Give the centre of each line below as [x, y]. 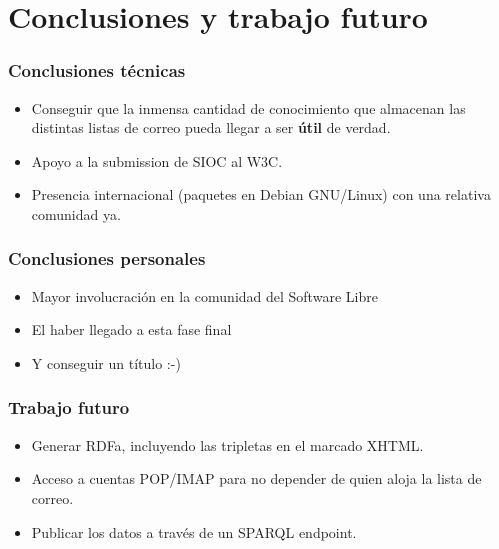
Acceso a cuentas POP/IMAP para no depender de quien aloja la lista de [256, 478]
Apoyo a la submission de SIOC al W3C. [157, 160]
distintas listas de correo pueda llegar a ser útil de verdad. [211, 127]
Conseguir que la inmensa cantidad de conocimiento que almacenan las [248, 107]
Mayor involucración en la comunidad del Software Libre [204, 295]
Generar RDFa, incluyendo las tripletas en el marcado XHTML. [227, 444]
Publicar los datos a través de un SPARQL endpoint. [194, 531]
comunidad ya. [76, 213]
